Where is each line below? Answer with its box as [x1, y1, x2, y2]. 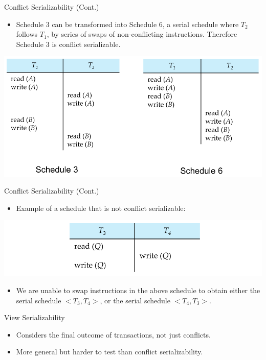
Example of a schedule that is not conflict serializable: [16, 202, 186, 213]
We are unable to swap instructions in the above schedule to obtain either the [16, 285, 260, 296]
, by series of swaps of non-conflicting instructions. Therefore [47, 29, 237, 39]
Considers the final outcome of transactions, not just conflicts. [16, 329, 211, 340]
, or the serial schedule [100, 295, 170, 305]
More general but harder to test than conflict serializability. [16, 346, 203, 357]
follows [16, 29, 38, 39]
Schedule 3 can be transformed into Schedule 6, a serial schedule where [16, 18, 239, 29]
